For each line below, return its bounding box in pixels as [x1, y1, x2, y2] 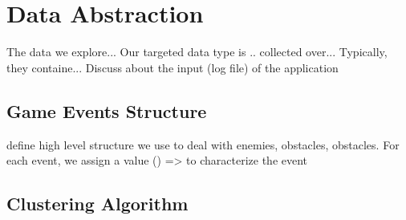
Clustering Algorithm [6, 191, 189, 216]
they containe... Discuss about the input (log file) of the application [6, 59, 339, 75]
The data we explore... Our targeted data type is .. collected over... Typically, [6, 43, 388, 60]
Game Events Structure [6, 98, 207, 123]
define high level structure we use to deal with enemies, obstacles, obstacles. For [6, 136, 400, 153]
